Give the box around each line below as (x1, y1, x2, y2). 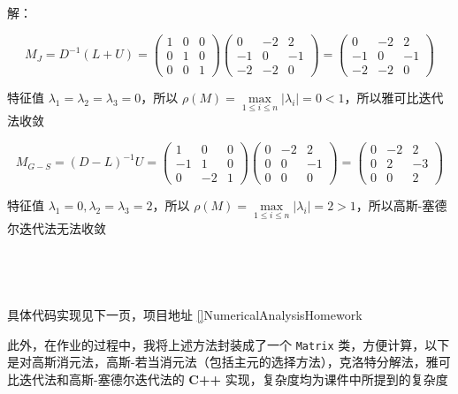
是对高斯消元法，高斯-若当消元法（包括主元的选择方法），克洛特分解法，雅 (7, 352, 439, 371)
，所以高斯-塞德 (355, 195, 447, 214)
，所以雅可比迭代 (344, 87, 444, 106)
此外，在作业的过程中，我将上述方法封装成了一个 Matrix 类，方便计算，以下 (7, 335, 450, 353)
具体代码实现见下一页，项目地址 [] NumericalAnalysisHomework (7, 305, 363, 323)
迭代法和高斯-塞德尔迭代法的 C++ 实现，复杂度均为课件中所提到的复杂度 (19, 369, 448, 388)
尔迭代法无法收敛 (7, 218, 106, 237)
